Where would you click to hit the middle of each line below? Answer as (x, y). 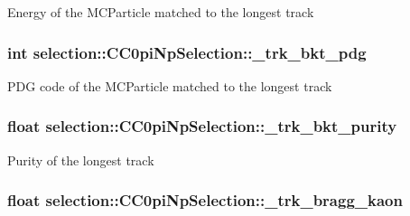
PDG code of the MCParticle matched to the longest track (170, 85)
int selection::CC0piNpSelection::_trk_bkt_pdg (187, 52)
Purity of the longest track (81, 160)
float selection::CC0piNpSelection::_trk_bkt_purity (202, 126)
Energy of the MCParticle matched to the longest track (161, 12)
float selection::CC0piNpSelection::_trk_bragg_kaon (205, 200)
